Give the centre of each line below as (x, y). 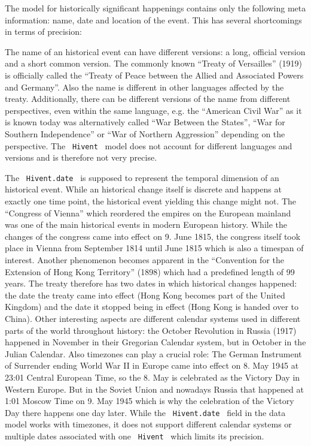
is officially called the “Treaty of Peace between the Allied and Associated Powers (154, 75)
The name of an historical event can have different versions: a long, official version (155, 51)
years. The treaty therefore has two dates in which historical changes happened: (151, 283)
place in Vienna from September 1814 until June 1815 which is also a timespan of (154, 248)
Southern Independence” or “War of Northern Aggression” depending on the (145, 133)
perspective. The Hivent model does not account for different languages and (149, 145)
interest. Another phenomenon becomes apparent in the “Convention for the (144, 260)
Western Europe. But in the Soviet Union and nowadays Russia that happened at (154, 389)
